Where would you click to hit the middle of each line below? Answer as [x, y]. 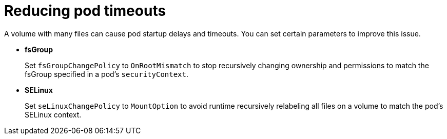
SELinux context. [53, 114]
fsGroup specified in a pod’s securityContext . [107, 74]
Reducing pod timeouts [85, 11]
